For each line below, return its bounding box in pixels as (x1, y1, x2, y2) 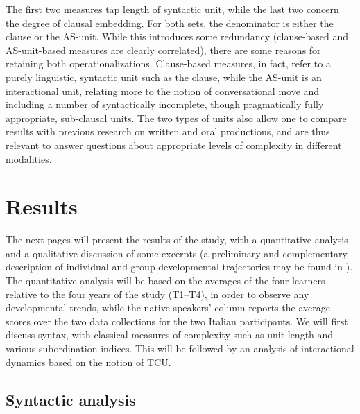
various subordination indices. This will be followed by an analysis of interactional (6, 341, 354, 355)
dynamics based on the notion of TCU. (6, 354, 171, 369)
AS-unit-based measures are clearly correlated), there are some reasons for (6, 42, 321, 57)
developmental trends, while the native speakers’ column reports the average (6, 300, 330, 315)
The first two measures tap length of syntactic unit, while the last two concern (6, 2, 339, 16)
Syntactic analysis (6, 388, 136, 410)
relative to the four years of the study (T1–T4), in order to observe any (6, 286, 309, 301)
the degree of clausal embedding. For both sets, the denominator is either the (6, 15, 334, 30)
